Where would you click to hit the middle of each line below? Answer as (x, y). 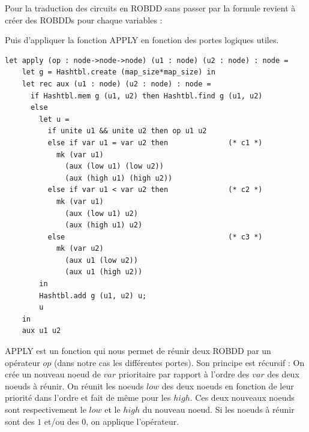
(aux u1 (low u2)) (101, 260)
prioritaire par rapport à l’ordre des (184, 374)
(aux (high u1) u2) (104, 225)
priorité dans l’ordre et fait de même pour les (88, 397)
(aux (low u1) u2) (101, 213)
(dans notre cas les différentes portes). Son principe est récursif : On (179, 362)
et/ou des (61, 421)
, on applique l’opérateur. (133, 421)
